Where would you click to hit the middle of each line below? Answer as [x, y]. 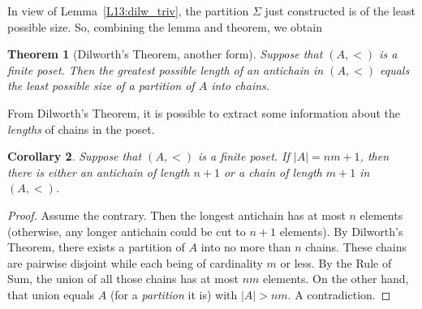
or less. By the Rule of [336, 262]
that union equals [51, 294]
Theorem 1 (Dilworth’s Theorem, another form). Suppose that [165, 54]
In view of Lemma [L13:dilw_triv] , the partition [128, 11]
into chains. [241, 86]
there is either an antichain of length [99, 172]
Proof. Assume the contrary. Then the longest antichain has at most [177, 215]
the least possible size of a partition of [101, 86]
